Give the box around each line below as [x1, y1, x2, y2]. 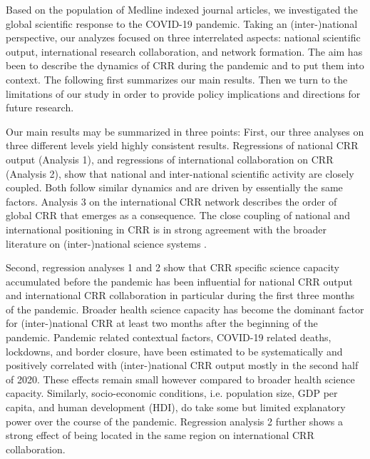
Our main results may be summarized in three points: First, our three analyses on [6, 123, 364, 138]
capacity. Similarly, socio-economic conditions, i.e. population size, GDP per [6, 385, 338, 400]
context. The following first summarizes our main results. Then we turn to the [6, 71, 348, 86]
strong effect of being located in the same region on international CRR [6, 428, 314, 443]
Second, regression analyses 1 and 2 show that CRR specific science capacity [6, 260, 339, 275]
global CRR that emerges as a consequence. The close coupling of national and [6, 208, 350, 223]
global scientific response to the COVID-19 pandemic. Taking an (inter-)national [6, 16, 358, 31]
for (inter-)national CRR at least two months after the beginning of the [6, 316, 318, 331]
